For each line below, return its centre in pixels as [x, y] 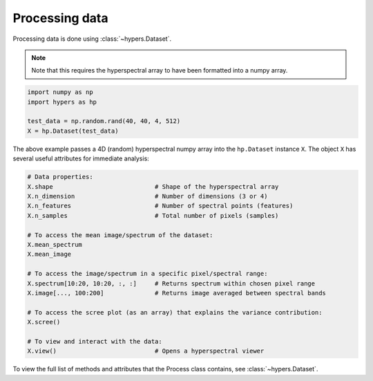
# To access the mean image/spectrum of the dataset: [120, 235]
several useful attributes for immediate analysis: [81, 158]
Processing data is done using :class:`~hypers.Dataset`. [92, 39]
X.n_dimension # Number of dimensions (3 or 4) [147, 196]
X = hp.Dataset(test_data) [73, 131]
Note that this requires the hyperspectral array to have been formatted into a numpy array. [160, 71]
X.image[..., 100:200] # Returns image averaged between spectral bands [176, 293]
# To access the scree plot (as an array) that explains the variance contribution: [175, 312]
